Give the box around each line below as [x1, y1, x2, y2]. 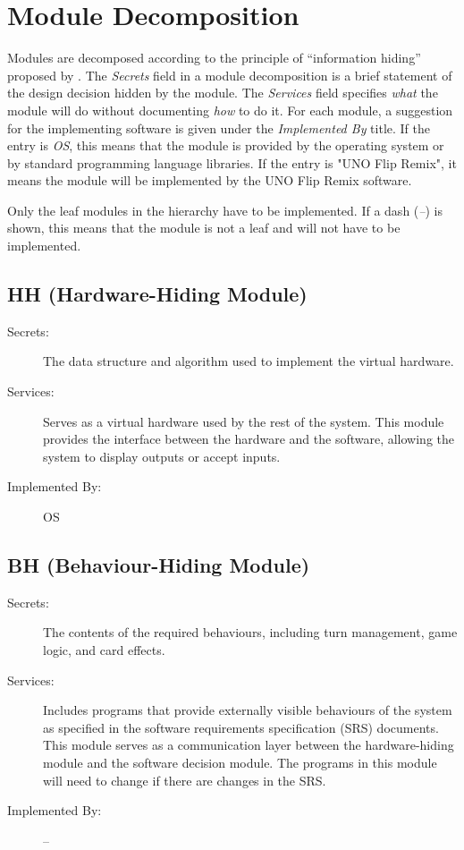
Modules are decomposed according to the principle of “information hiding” [7, 48, 421, 67]
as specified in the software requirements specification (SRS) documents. [43, 718, 439, 736]
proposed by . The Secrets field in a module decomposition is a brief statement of [7, 65, 452, 84]
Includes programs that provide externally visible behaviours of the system [43, 701, 452, 719]
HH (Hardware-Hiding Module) [7, 280, 308, 308]
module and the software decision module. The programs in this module [43, 752, 437, 771]
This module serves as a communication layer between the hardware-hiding [43, 735, 454, 754]
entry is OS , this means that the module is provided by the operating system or [7, 136, 444, 155]
